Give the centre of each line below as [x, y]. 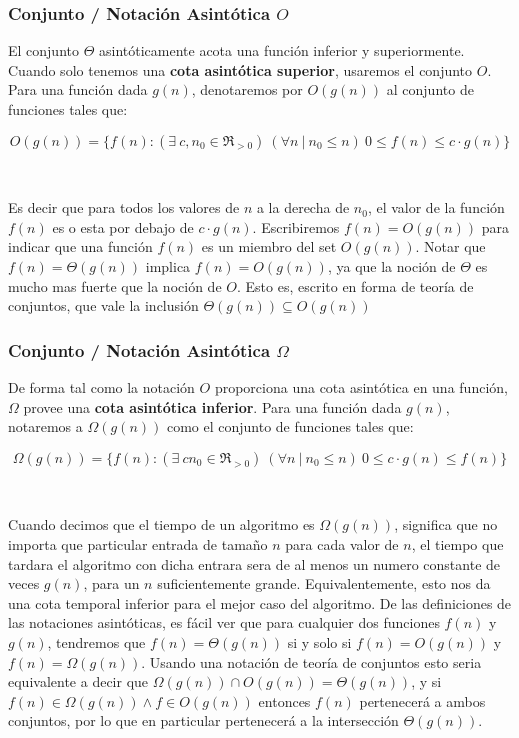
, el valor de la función [436, 207]
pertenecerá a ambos [422, 700]
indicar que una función [80, 246]
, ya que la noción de [391, 265]
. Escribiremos [296, 226]
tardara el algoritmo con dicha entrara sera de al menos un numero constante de [254, 563]
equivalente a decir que [78, 681]
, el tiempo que [457, 543]
